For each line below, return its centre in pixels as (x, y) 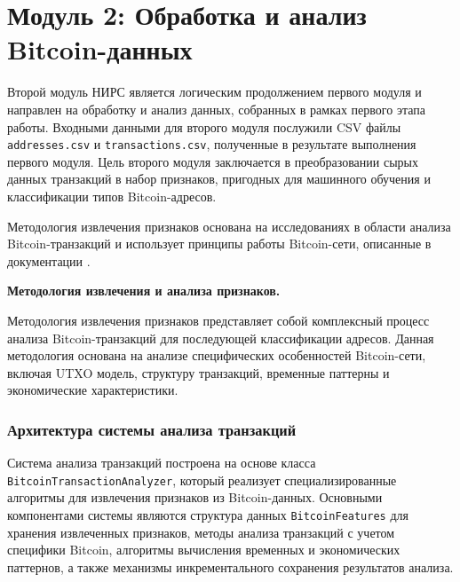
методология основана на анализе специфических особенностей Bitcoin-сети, (217, 355)
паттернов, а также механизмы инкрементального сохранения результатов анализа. (230, 566)
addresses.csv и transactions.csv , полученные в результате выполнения (212, 144)
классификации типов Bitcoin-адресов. (112, 196)
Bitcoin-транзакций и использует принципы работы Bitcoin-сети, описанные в (219, 244)
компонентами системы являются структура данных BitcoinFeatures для (208, 514)
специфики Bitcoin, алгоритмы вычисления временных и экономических (204, 550)
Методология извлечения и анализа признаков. (144, 291)
